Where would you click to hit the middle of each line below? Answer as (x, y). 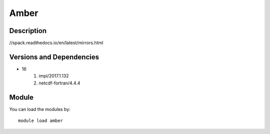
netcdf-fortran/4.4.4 (59, 83)
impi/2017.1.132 (54, 76)
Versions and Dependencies (54, 57)
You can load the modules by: (40, 109)
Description (28, 31)
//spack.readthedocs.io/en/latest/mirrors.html (56, 43)
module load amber (41, 121)
